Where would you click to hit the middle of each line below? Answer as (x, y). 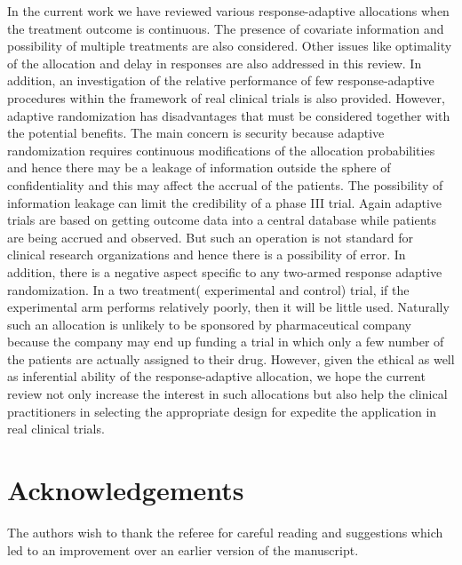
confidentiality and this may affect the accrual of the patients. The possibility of (225, 184)
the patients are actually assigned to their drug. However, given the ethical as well (231, 358)
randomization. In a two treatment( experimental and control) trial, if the (208, 289)
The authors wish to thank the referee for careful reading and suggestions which (225, 532)
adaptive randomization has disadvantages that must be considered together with (229, 115)
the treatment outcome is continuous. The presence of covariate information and (226, 28)
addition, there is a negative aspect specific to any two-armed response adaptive (225, 271)
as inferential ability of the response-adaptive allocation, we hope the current (216, 376)
